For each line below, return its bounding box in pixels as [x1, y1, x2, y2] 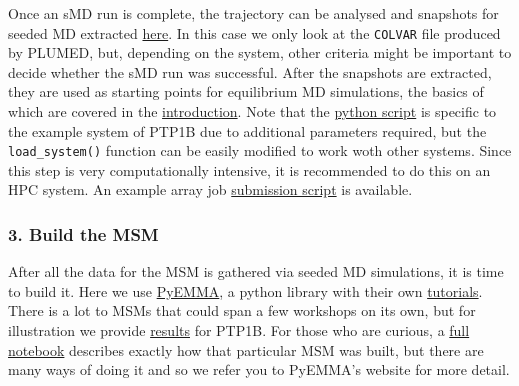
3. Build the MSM [8, 221, 159, 246]
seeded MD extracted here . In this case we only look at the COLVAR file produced [8, 22, 501, 43]
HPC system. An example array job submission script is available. [8, 179, 413, 200]
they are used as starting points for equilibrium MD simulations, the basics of [8, 81, 484, 102]
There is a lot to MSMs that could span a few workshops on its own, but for [8, 300, 476, 321]
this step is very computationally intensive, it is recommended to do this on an [8, 159, 491, 180]
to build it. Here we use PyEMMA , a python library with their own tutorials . [8, 280, 483, 301]
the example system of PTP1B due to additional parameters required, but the [8, 120, 487, 141]
